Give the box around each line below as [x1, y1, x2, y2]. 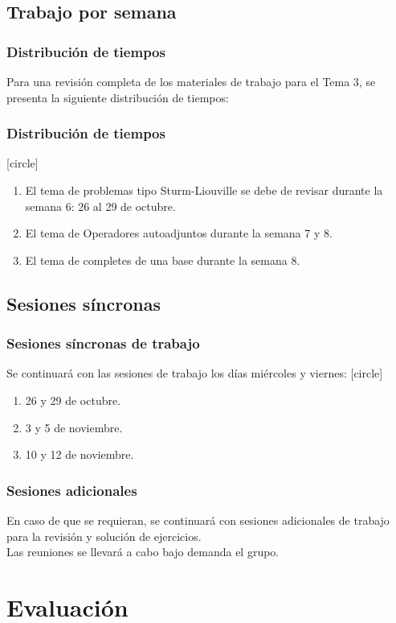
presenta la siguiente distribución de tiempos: [6, 89, 229, 105]
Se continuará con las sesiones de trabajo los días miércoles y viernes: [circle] [6, 365, 383, 382]
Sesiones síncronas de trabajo [6, 333, 200, 353]
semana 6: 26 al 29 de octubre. [25, 197, 176, 214]
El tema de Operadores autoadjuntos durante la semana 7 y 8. [25, 225, 333, 241]
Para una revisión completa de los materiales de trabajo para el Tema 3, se [6, 73, 376, 89]
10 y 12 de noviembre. [25, 446, 134, 463]
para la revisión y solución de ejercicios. [6, 527, 202, 544]
